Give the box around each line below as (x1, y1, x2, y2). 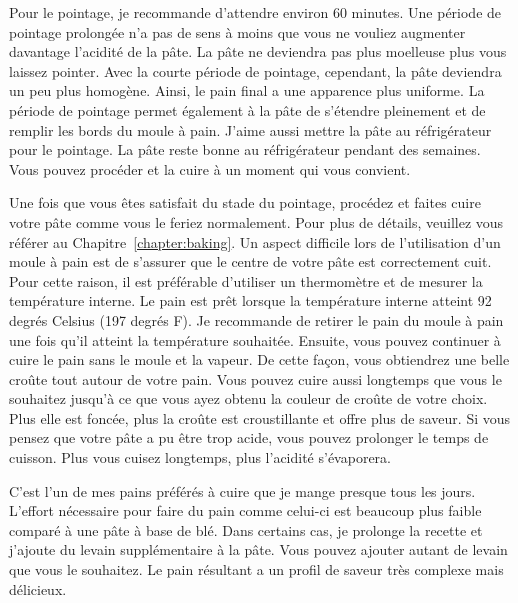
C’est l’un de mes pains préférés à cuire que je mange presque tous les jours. (9, 480, 476, 501)
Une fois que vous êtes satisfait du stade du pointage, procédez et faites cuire (9, 192, 481, 213)
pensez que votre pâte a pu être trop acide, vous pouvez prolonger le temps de (9, 427, 489, 448)
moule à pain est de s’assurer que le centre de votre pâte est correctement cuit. (9, 251, 492, 272)
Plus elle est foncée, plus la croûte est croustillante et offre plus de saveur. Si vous (9, 407, 511, 428)
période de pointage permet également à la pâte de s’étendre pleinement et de (9, 99, 486, 120)
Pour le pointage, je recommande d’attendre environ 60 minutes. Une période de (9, 2, 502, 22)
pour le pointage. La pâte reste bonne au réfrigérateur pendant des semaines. (9, 139, 481, 160)
